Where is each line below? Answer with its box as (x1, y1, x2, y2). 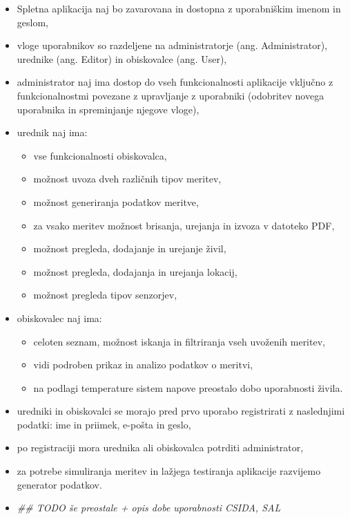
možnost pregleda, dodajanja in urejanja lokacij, (33, 264, 237, 279)
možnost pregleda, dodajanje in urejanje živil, (33, 241, 226, 256)
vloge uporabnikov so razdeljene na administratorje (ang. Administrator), (17, 38, 328, 53)
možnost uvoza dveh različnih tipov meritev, (33, 171, 222, 186)
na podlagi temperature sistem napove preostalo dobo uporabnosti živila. (33, 380, 343, 395)
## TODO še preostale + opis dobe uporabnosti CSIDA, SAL (17, 500, 281, 515)
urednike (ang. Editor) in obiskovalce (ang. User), (17, 51, 227, 66)
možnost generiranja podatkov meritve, (33, 194, 199, 209)
